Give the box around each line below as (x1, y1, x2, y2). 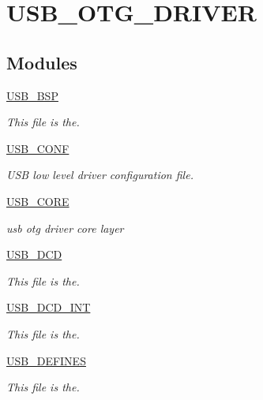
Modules (6, 50, 77, 74)
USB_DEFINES (6, 352, 86, 368)
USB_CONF (6, 140, 70, 156)
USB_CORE (6, 193, 70, 209)
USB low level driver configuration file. (6, 166, 193, 183)
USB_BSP (6, 87, 58, 103)
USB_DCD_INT (6, 299, 91, 316)
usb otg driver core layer (6, 219, 124, 236)
